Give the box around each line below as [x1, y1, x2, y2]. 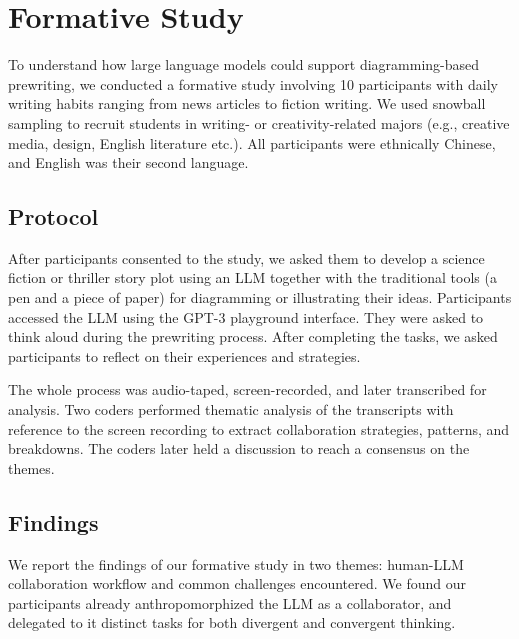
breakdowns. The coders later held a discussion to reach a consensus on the [8, 438, 470, 459]
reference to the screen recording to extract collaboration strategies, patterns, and [8, 418, 510, 439]
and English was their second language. [8, 152, 249, 173]
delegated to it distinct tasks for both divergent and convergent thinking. [8, 612, 456, 633]
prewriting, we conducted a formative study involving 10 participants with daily [8, 73, 498, 94]
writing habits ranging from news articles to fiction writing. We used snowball [8, 93, 486, 114]
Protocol [8, 201, 99, 232]
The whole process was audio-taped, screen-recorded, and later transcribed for [8, 379, 487, 400]
